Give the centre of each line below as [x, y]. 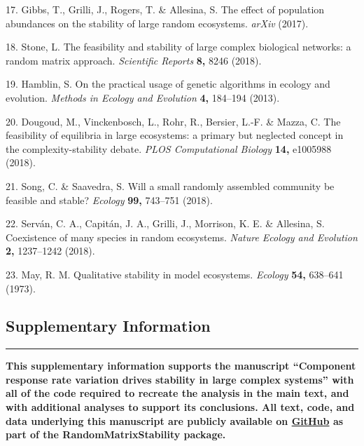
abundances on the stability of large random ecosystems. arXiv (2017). [157, 23]
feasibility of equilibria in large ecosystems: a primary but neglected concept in [175, 135]
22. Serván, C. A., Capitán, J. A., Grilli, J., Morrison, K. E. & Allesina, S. [165, 223]
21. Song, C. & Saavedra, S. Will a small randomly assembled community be [170, 185]
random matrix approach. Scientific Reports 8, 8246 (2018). [134, 60]
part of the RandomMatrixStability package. [116, 434]
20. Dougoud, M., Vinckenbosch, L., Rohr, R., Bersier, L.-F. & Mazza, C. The [173, 121]
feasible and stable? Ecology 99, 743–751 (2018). [109, 200]
